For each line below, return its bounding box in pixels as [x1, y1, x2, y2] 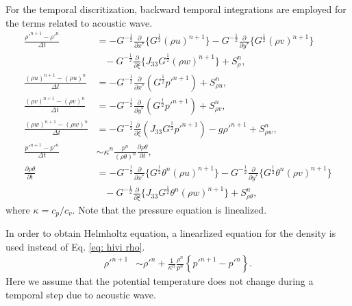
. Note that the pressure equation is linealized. [72, 202, 267, 216]
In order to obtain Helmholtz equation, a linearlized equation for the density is [5, 226, 336, 240]
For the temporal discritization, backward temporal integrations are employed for [5, 2, 347, 16]
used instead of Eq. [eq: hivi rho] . [5, 239, 145, 253]
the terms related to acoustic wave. [5, 15, 153, 29]
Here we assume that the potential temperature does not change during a [5, 274, 314, 288]
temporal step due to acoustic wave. [5, 287, 156, 301]
